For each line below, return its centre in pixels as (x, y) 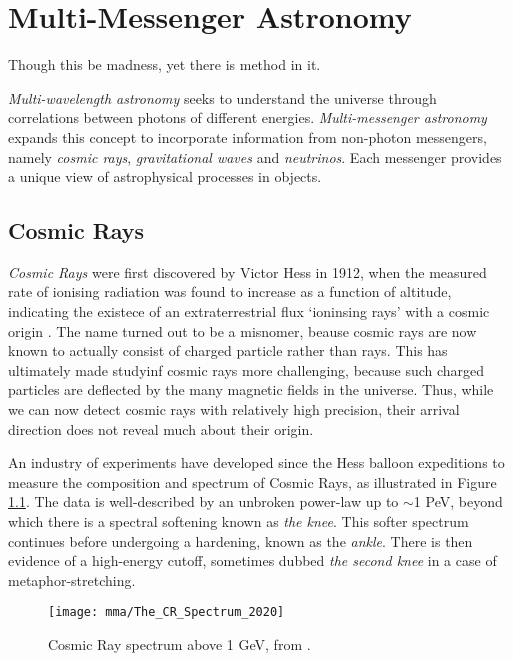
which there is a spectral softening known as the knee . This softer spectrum (238, 521)
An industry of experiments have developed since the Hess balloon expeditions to (256, 462)
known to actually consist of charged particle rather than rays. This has (228, 350)
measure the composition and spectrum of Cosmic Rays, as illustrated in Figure (252, 481)
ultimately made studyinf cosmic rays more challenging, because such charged (246, 369)
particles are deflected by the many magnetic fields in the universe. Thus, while (251, 389)
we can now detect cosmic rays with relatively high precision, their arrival (234, 409)
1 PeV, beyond (458, 501)
